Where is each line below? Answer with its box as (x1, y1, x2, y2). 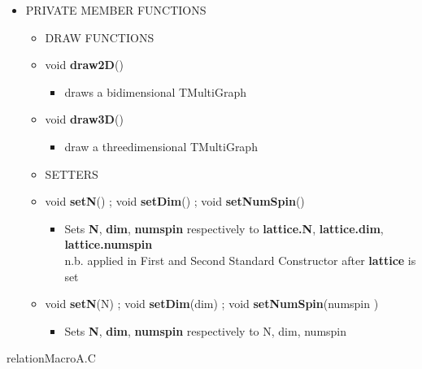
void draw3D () (45, 111, 124, 128)
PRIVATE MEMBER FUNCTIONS (25, 2, 207, 18)
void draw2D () (45, 56, 124, 73)
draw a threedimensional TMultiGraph (64, 137, 258, 154)
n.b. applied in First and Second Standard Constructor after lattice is (64, 251, 416, 268)
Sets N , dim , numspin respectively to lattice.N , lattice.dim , (64, 219, 384, 237)
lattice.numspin (64, 236, 153, 253)
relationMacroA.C (7, 349, 96, 367)
